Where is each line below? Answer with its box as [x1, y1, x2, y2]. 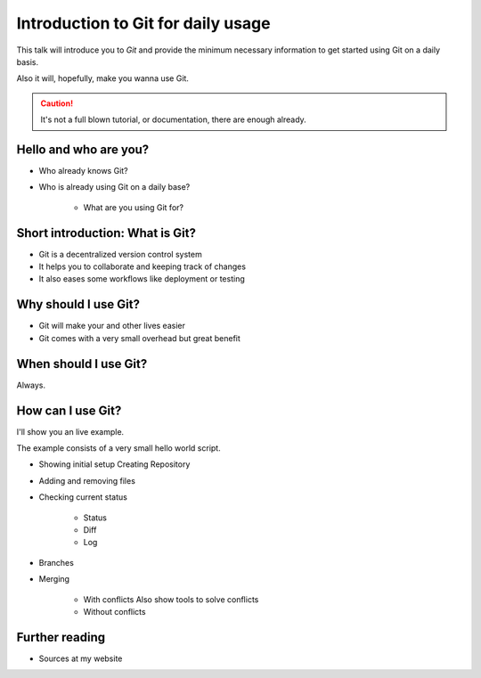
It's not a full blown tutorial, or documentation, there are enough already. [40, 114, 306, 125]
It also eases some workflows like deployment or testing [38, 274, 245, 284]
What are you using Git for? [83, 201, 184, 213]
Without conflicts [83, 606, 146, 617]
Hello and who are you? [16, 142, 150, 157]
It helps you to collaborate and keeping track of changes [38, 261, 247, 272]
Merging [38, 574, 70, 584]
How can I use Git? [16, 403, 122, 418]
